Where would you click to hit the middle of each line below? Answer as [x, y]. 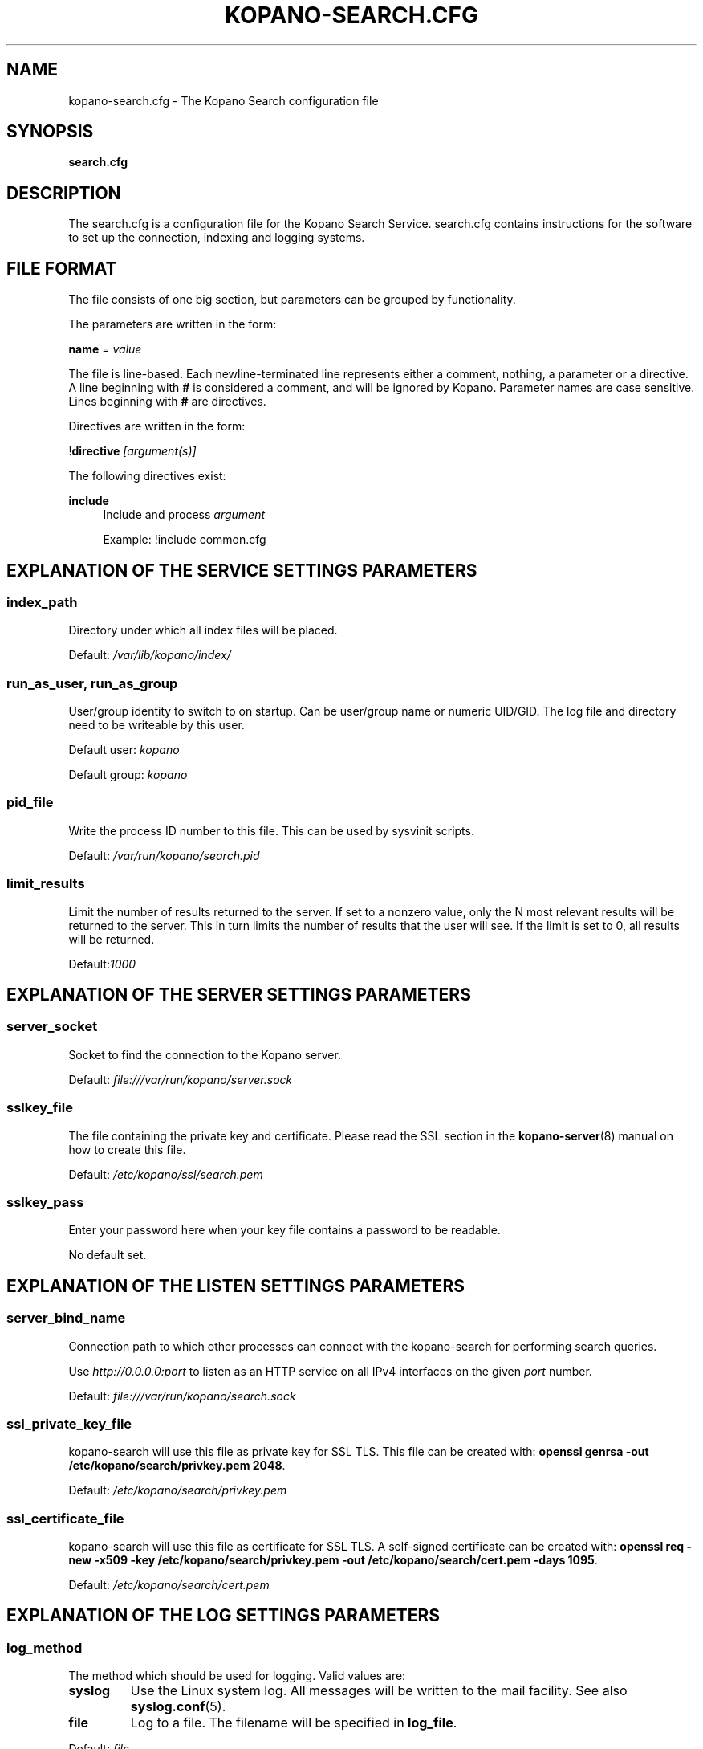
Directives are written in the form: [157, 426]
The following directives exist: [147, 476]
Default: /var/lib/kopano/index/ [150, 655]
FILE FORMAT [62, 268]
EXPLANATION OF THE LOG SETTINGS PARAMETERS [223, 1616]
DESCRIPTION [64, 193]
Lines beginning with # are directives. [167, 402]
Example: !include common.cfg [185, 540]
